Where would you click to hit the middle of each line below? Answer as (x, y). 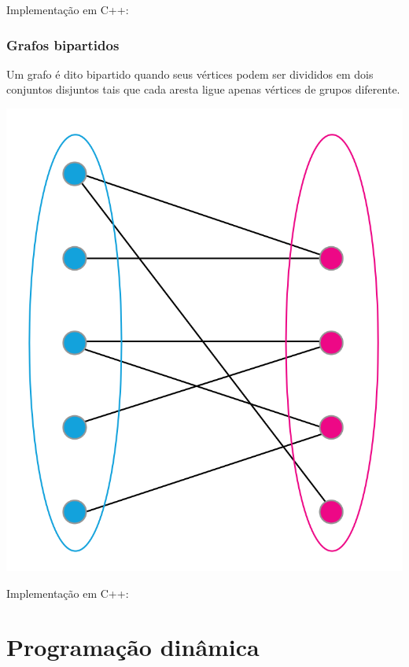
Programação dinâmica (133, 647)
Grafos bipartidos (63, 44)
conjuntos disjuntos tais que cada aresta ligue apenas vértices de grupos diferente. (203, 89)
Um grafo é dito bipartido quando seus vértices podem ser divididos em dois (190, 74)
